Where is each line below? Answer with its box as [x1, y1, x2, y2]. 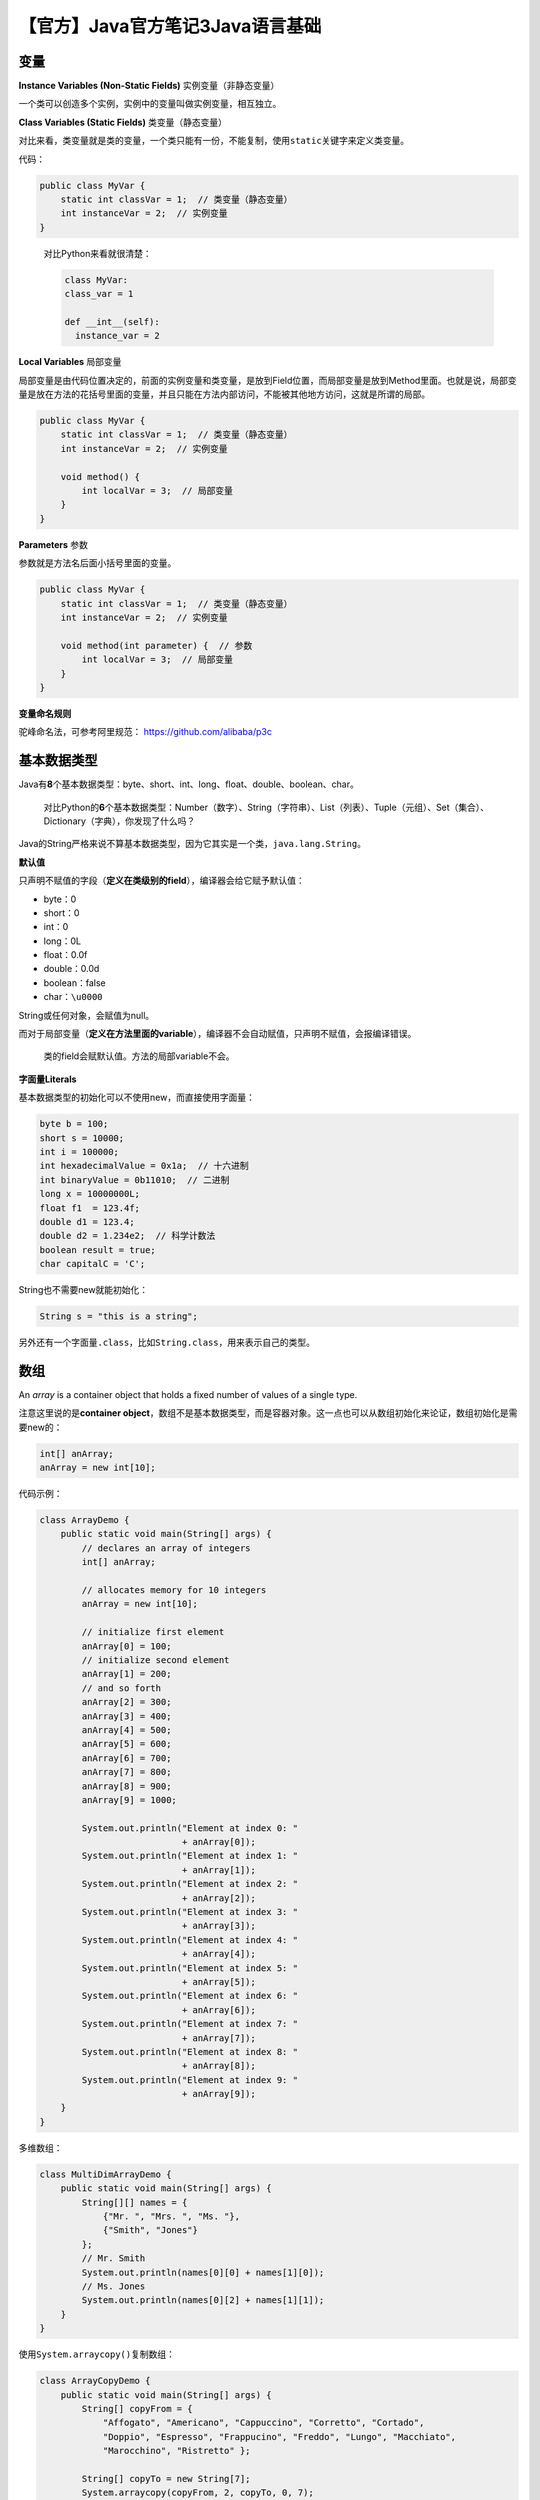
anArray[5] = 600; [81, 1738, 172, 1750]
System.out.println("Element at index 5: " [81, 1962, 299, 1974]
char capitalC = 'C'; [39, 1258, 146, 1270]
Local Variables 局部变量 [18, 356, 122, 368]
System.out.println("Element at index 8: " [81, 2046, 299, 2057]
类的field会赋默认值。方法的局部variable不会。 [43, 1050, 235, 1062]
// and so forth [81, 1682, 162, 1694]
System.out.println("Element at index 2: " [81, 1878, 299, 1890]
